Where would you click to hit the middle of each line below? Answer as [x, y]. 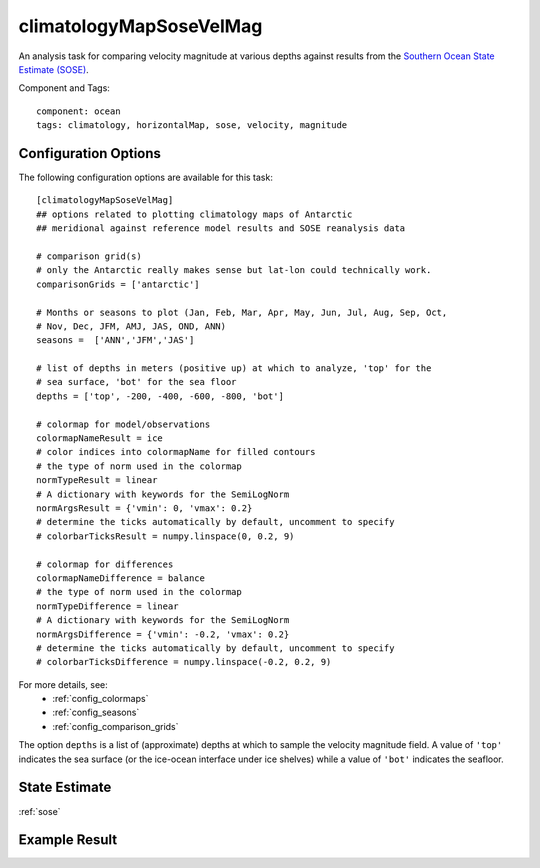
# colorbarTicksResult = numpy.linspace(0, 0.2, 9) [165, 536]
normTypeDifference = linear [107, 606]
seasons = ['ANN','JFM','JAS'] [115, 340]
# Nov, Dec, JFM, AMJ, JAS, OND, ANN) [131, 326]
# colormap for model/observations [123, 424]
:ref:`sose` [39, 811]
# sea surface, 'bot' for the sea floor [136, 382]
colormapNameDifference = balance [120, 578]
